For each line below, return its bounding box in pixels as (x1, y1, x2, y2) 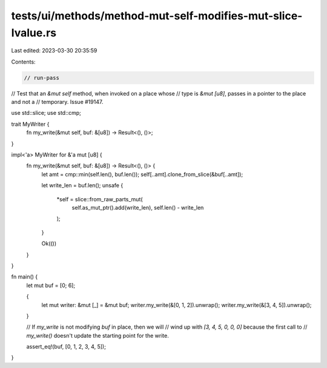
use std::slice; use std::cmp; (11, 109, 82, 117)
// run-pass (24, 74, 60, 81)
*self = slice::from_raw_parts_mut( (56, 195, 143, 202)
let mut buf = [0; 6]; (26, 282, 76, 289)
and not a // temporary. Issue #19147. (11, 98, 104, 106)
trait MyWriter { (11, 120, 50, 128)
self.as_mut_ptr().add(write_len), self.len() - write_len (71, 204, 204, 211)
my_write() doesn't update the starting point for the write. (26, 332, 169, 339)
